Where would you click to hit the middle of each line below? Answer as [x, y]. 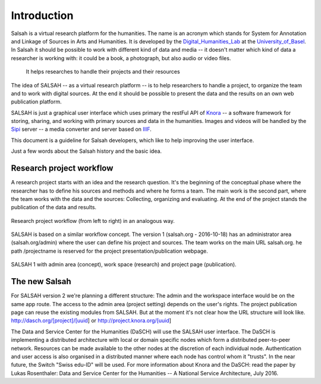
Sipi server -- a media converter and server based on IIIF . [81, 129]
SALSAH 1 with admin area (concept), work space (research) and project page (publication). [124, 265]
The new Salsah [41, 281]
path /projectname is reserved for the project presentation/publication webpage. [109, 251]
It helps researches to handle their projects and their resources [103, 72]
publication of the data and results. [54, 207]
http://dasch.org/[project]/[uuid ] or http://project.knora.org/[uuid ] [91, 320]
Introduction [42, 15]
